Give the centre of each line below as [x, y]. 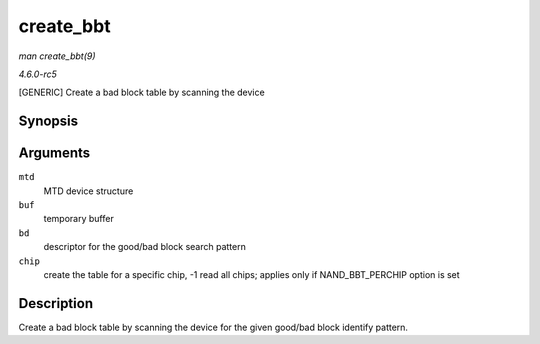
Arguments [54, 153]
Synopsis [48, 121]
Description [56, 303]
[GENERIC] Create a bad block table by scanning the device [141, 92]
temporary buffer [78, 219]
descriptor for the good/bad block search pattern [145, 247]
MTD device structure [88, 191]
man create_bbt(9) [57, 56]
